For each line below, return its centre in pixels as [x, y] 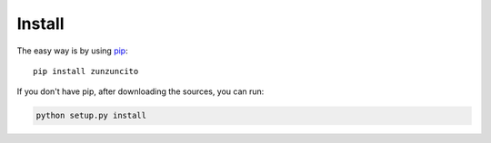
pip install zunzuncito [86, 71]
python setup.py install [91, 116]
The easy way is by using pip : [72, 51]
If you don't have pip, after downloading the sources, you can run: [140, 91]
